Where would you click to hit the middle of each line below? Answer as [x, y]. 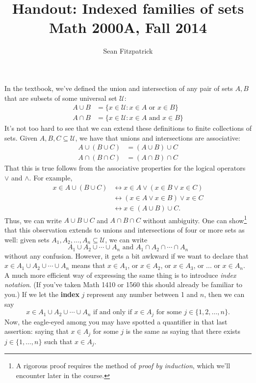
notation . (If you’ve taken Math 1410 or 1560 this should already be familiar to [124, 284]
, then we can [224, 294]
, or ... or [207, 265]
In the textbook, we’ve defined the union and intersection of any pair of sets [119, 88]
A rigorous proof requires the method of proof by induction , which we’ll [123, 366]
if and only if [113, 312]
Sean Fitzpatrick [128, 51]
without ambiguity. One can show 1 [195, 219]
